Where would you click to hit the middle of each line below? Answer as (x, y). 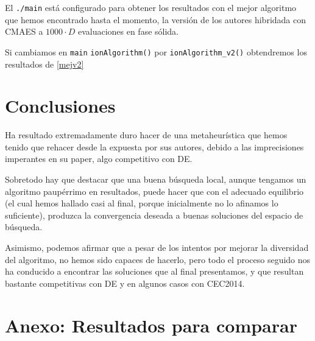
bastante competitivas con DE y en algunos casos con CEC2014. (125, 283)
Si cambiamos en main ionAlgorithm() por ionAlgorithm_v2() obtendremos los (156, 51)
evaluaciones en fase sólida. (128, 31)
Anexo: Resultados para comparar (151, 325)
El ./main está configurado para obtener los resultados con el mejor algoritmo (151, 7)
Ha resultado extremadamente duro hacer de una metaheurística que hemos (146, 135)
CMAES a (24, 31)
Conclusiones (60, 106)
